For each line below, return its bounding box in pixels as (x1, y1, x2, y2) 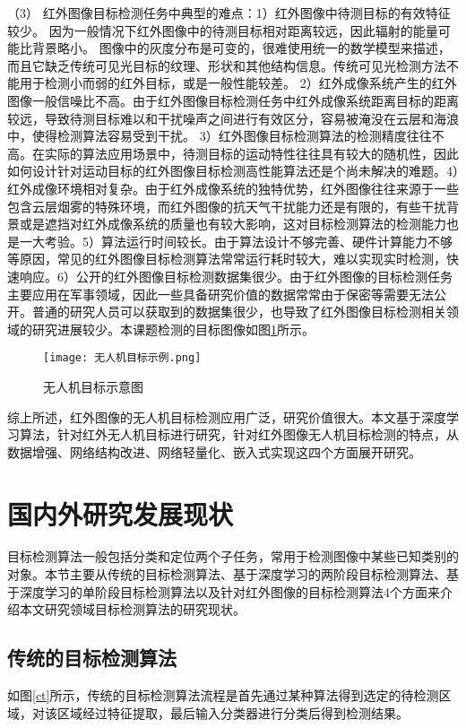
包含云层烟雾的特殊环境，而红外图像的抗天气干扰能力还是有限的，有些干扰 (7, 196, 446, 215)
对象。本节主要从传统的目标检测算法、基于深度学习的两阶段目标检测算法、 (7, 565, 446, 584)
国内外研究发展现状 (7, 495, 234, 532)
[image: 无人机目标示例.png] (43, 351, 202, 365)
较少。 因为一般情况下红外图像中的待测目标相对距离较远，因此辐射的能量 (7, 21, 438, 39)
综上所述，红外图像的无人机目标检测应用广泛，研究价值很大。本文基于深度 (7, 407, 446, 426)
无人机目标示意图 (43, 377, 143, 395)
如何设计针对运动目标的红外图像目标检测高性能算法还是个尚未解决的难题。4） (7, 161, 459, 180)
